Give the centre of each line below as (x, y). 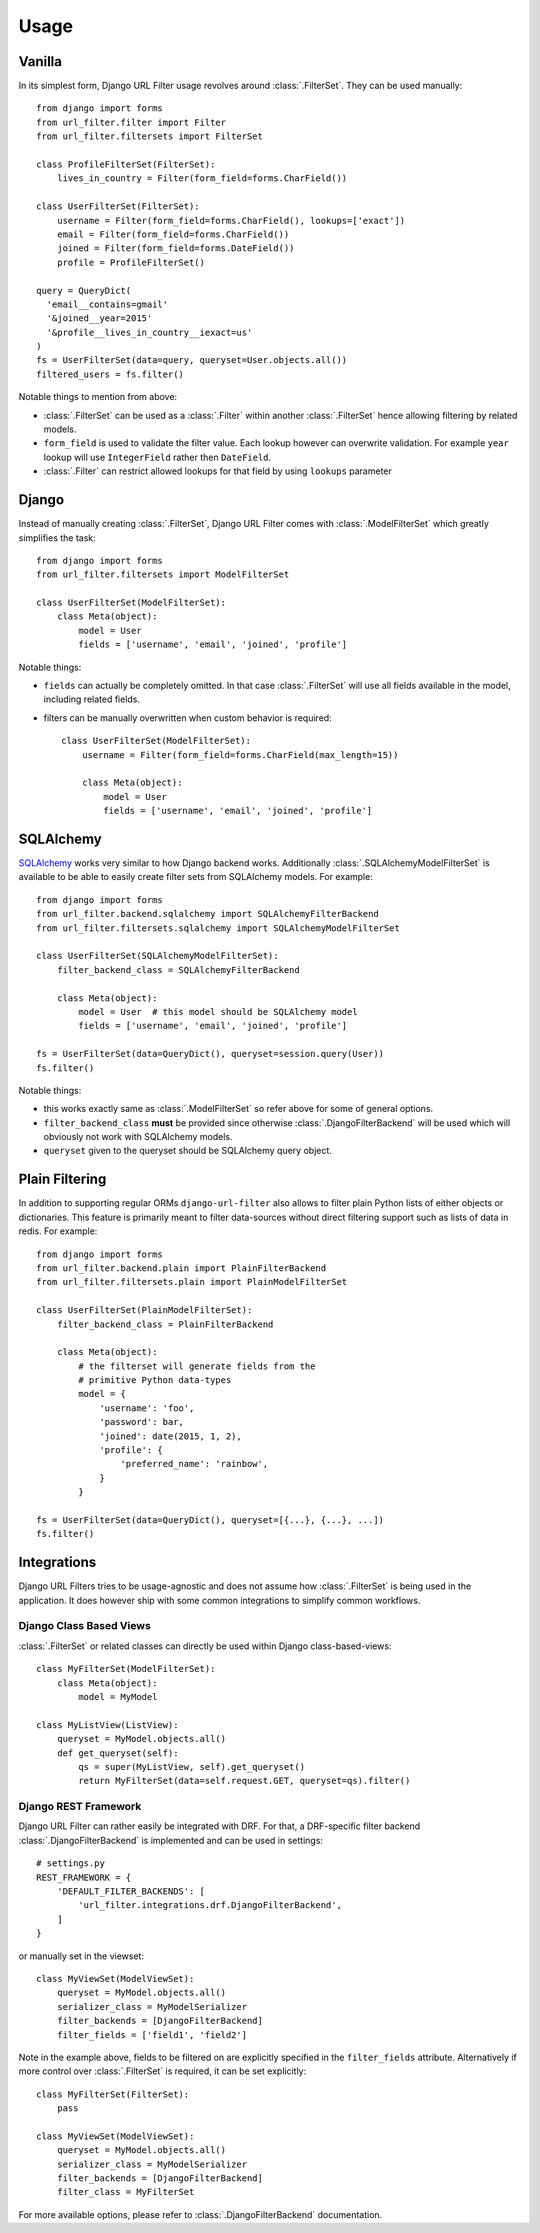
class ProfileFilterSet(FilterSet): (126, 164)
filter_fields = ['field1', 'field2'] (152, 2034)
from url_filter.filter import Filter (131, 122)
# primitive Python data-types (155, 1380)
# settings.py (70, 1863)
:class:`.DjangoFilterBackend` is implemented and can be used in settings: (171, 1840)
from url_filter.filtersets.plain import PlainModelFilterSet (192, 1282)
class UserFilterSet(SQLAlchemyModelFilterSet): (157, 956)
